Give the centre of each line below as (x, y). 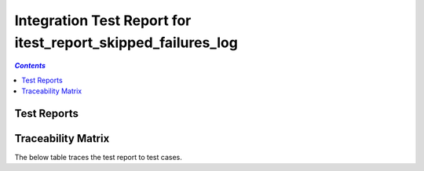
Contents (30, 66)
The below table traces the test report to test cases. (98, 158)
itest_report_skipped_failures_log (126, 42)
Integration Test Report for (103, 20)
